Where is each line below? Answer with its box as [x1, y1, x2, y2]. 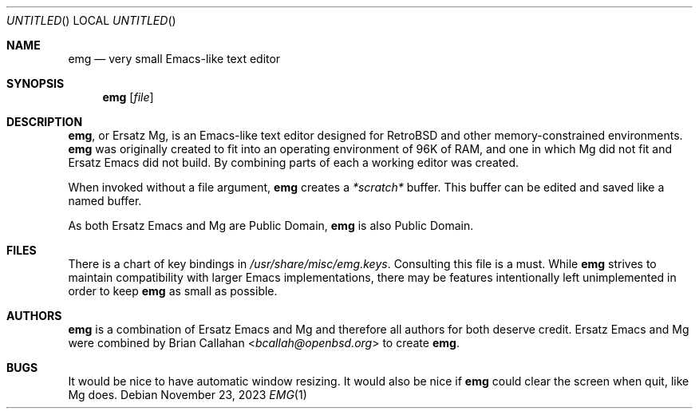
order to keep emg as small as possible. [68, 284, 278, 298]
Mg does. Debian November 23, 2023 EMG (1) [68, 388, 307, 401]
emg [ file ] [102, 90, 154, 104]
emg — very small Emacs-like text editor [68, 52, 281, 65]
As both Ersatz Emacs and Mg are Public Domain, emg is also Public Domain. [68, 219, 474, 232]
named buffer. [68, 194, 142, 207]
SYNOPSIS [6, 77, 65, 90]
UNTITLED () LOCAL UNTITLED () [6, 14, 176, 27]
